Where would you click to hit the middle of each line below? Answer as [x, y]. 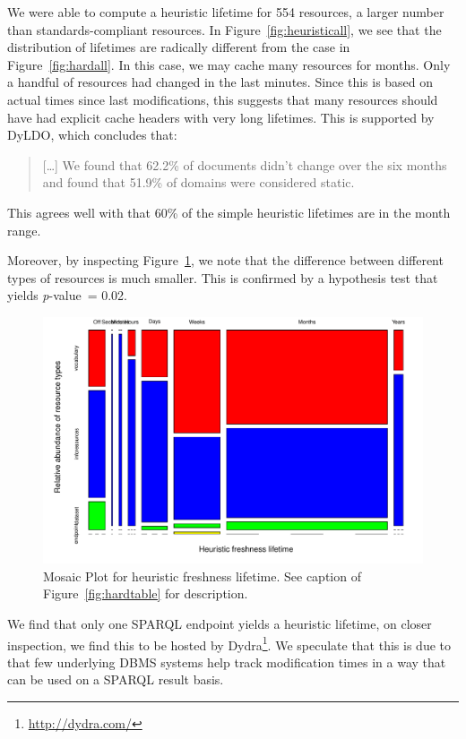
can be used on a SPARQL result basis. [116, 679]
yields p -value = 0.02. [68, 295]
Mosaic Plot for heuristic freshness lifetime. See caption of [202, 576]
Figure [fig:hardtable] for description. [146, 593]
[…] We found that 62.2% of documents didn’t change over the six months [245, 164]
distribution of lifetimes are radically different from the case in [179, 47]
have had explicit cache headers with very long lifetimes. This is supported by [221, 117]
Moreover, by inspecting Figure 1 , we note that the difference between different [225, 260]
